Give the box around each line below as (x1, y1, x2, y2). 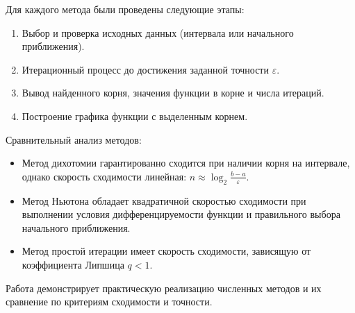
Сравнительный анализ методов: (6, 132, 142, 146)
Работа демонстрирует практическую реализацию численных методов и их (6, 280, 322, 295)
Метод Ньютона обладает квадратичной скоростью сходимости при (22, 193, 306, 208)
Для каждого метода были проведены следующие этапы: (6, 2, 245, 16)
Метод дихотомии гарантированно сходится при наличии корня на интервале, (22, 155, 350, 170)
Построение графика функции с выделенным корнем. (22, 108, 248, 123)
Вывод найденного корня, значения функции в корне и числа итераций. (22, 85, 324, 100)
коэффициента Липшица (22, 257, 124, 271)
